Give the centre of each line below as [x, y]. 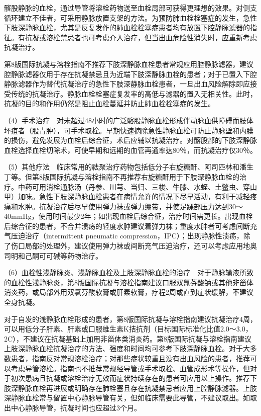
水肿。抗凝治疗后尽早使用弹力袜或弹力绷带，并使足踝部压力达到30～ [130, 206]
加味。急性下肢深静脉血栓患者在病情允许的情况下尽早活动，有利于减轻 [134, 196]
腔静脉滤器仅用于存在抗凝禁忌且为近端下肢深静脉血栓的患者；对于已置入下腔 [130, 74]
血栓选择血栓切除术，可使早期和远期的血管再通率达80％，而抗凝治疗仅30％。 [130, 150]
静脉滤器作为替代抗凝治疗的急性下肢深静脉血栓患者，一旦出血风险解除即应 [127, 84]
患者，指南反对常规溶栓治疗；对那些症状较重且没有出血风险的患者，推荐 [130, 358]
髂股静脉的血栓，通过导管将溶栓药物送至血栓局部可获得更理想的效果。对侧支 [130, 8]
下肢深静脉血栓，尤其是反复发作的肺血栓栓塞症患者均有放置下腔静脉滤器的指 [130, 27]
